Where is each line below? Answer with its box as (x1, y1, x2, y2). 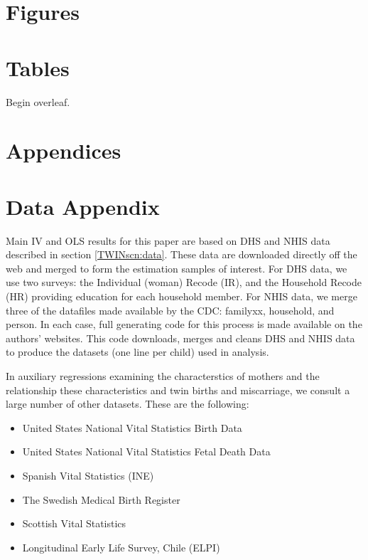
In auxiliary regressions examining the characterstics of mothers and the (6, 368, 320, 383)
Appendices (6, 136, 121, 165)
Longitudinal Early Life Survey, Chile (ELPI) (22, 539, 220, 554)
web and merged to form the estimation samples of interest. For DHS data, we (6, 260, 347, 275)
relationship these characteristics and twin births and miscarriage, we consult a (6, 382, 350, 397)
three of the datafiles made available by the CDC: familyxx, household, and (6, 302, 335, 317)
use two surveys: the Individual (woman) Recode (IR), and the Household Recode (6, 275, 362, 290)
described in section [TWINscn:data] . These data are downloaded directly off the (6, 247, 357, 262)
